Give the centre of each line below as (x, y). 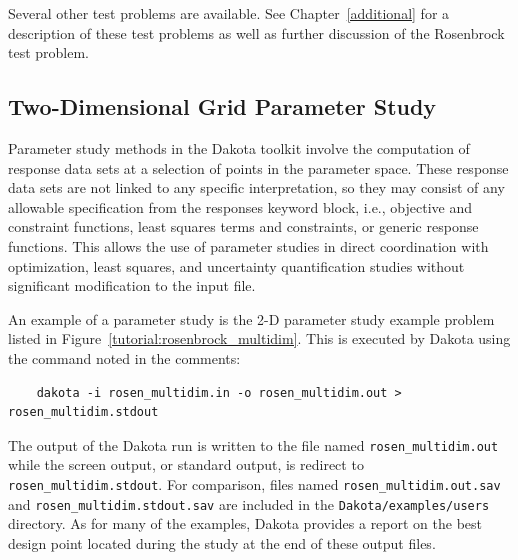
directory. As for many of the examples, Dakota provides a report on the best (245, 523)
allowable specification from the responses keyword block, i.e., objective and (240, 206)
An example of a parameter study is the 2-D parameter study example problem (251, 318)
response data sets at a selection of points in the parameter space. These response (258, 167)
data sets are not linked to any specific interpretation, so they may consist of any (256, 187)
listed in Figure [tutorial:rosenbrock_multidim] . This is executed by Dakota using (259, 338)
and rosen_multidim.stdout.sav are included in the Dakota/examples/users (249, 503)
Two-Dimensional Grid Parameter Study (222, 106)
